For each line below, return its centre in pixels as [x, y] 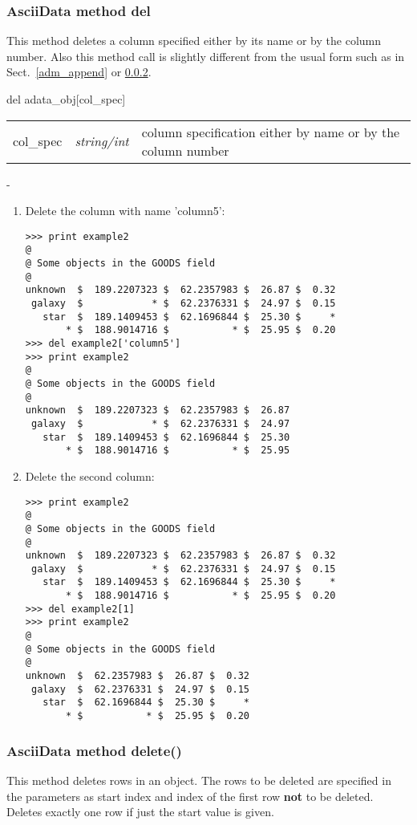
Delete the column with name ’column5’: [125, 211]
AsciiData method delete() [94, 750]
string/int [102, 141]
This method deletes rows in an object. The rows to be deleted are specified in [199, 780]
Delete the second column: [90, 475]
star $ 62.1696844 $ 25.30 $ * [146, 703]
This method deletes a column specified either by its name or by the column [194, 41]
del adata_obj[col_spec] [66, 99]
